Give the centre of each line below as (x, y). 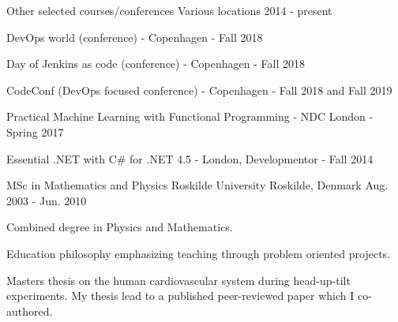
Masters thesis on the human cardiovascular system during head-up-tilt (178, 280)
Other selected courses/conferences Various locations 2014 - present (169, 10)
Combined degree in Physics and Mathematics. (120, 227)
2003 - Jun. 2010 (47, 200)
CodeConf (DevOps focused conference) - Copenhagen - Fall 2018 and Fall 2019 (199, 90)
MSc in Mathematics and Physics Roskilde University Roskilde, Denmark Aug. (197, 185)
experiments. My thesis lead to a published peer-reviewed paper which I (180, 296)
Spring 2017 (35, 131)
